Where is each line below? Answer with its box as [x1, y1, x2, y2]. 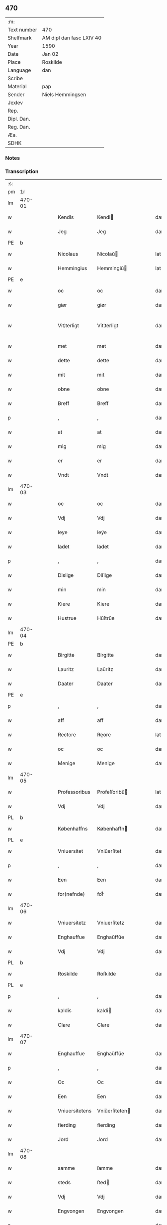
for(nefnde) [58, 891, 85, 898]
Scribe [7, 75, 23, 82]
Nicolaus [58, 251, 79, 258]
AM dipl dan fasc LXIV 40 [42, 34, 102, 41]
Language [7, 67, 31, 74]
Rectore [58, 731, 76, 738]
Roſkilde [96, 970, 116, 977]
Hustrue [58, 615, 77, 622]
